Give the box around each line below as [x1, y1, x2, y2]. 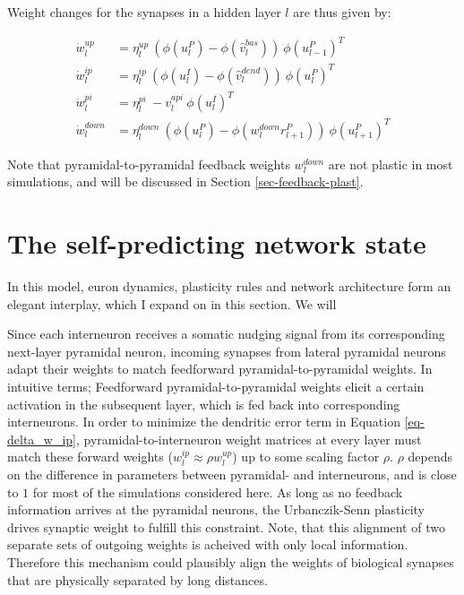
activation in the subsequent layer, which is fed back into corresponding [7, 394, 400, 413]
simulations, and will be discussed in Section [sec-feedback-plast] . [7, 172, 364, 191]
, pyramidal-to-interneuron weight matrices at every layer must [76, 429, 422, 448]
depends [408, 447, 453, 466]
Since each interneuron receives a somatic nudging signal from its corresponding [7, 324, 445, 343]
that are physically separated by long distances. [7, 570, 268, 589]
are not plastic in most [328, 154, 453, 173]
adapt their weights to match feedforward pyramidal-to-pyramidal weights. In [7, 359, 433, 378]
